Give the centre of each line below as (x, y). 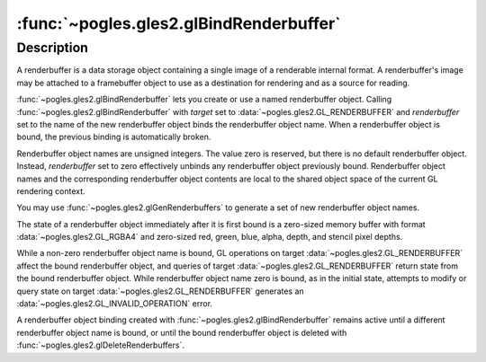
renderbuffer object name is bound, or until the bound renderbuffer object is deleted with (182, 332)
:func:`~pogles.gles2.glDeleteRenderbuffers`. (100, 345)
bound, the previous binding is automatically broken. (114, 137)
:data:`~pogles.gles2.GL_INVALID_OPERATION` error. (115, 304)
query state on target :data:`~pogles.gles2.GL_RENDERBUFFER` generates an (161, 291)
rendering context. (51, 191)
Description (53, 48)
